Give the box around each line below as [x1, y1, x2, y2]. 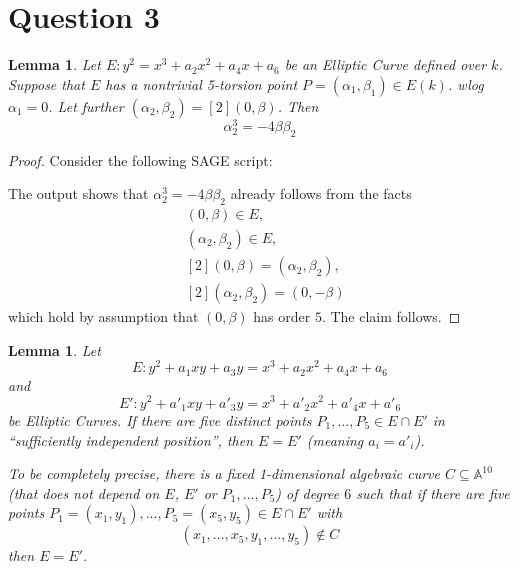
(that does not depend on [8, 482, 160, 503]
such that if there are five [356, 482, 510, 503]
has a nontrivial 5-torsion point [105, 73, 298, 94]
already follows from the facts [230, 183, 412, 204]
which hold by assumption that [8, 306, 199, 327]
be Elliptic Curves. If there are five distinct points [8, 409, 312, 430]
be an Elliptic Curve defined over [284, 54, 487, 75]
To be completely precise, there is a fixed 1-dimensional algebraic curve [8, 463, 440, 484]
